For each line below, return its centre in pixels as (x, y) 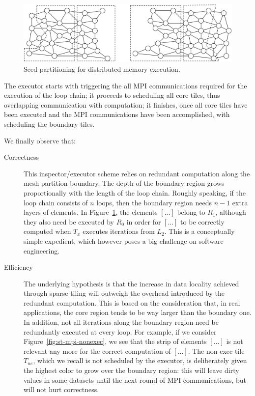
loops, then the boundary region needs (154, 202)
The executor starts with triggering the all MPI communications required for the (126, 85)
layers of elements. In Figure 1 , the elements (91, 212)
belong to (191, 212)
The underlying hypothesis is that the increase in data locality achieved (131, 283)
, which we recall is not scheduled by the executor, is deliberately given (140, 360)
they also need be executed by (69, 221)
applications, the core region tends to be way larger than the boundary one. (138, 312)
